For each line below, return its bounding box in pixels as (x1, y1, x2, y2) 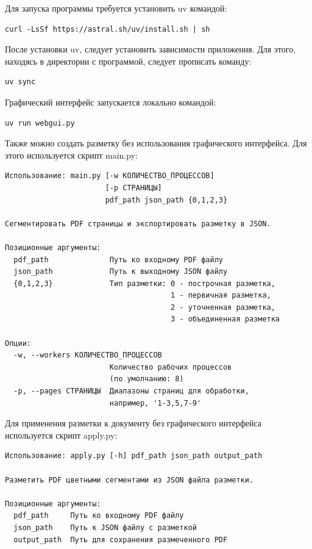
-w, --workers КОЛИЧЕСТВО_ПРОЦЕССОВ (13, 351, 162, 360)
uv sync (5, 77, 36, 87)
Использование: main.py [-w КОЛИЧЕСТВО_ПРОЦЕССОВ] (5, 171, 214, 181)
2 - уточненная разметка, (171, 303, 275, 312)
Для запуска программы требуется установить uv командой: (5, 2, 227, 14)
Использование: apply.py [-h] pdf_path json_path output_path (5, 451, 263, 461)
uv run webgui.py (5, 118, 75, 127)
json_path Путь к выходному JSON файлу (13, 267, 228, 276)
